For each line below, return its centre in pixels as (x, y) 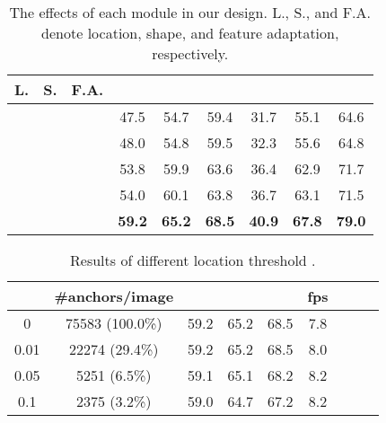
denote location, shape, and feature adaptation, (190, 33)
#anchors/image (114, 296)
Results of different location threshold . (193, 260)
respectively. (190, 53)
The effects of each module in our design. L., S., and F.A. (190, 12)
